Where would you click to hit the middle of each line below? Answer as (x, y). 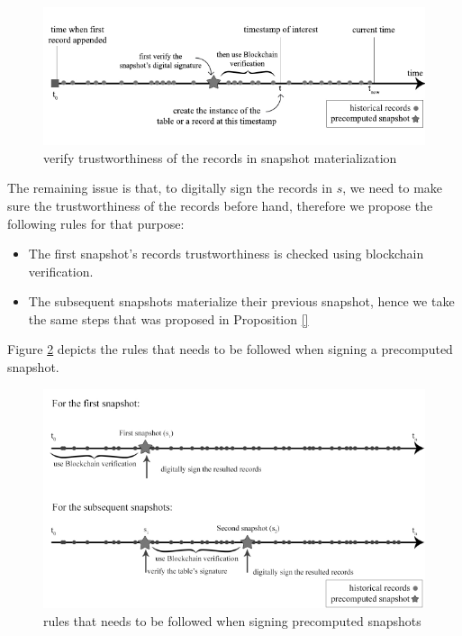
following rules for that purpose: (96, 223)
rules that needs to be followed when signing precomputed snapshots (232, 620)
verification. (61, 271)
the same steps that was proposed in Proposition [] (168, 318)
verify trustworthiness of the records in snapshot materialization (220, 157)
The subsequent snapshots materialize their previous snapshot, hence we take (241, 301)
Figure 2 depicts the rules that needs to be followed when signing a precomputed (230, 349)
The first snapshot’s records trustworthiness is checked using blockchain (226, 254)
